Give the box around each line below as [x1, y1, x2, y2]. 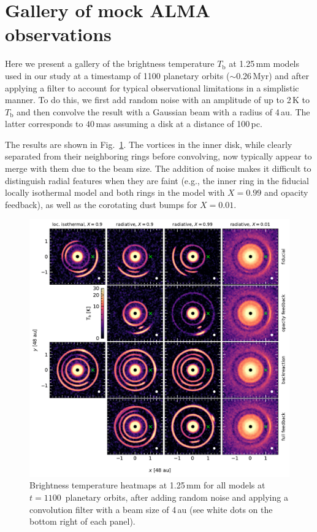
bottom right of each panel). [29, 515, 136, 528]
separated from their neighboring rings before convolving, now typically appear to [5, 150, 312, 163]
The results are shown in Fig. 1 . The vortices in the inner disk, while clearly [5, 137, 292, 150]
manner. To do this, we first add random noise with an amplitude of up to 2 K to [5, 93, 310, 106]
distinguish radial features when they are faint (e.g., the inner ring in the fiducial [5, 174, 309, 187]
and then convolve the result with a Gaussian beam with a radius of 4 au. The [17, 105, 310, 118]
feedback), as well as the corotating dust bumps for [5, 198, 197, 210]
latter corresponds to [5, 117, 83, 130]
